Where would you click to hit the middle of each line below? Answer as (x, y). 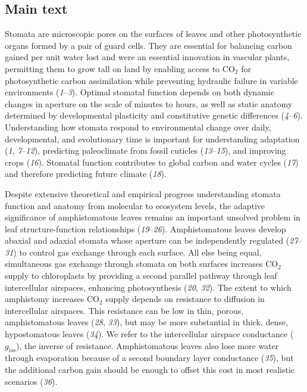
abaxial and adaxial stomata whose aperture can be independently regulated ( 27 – (153, 240)
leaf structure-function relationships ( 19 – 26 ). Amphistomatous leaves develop (145, 228)
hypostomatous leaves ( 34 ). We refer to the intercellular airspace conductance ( (149, 334)
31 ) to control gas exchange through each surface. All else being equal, (133, 252)
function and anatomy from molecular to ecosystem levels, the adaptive (135, 205)
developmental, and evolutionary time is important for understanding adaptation (152, 139)
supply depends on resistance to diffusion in (185, 299)
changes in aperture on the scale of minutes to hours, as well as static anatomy (149, 103)
